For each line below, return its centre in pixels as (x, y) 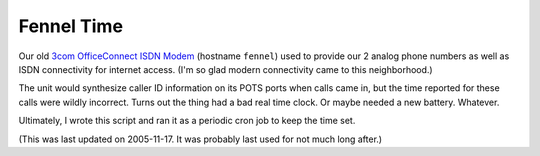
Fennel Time (71, 26)
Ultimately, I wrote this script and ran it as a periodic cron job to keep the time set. (187, 121)
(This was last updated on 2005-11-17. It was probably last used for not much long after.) (200, 139)
